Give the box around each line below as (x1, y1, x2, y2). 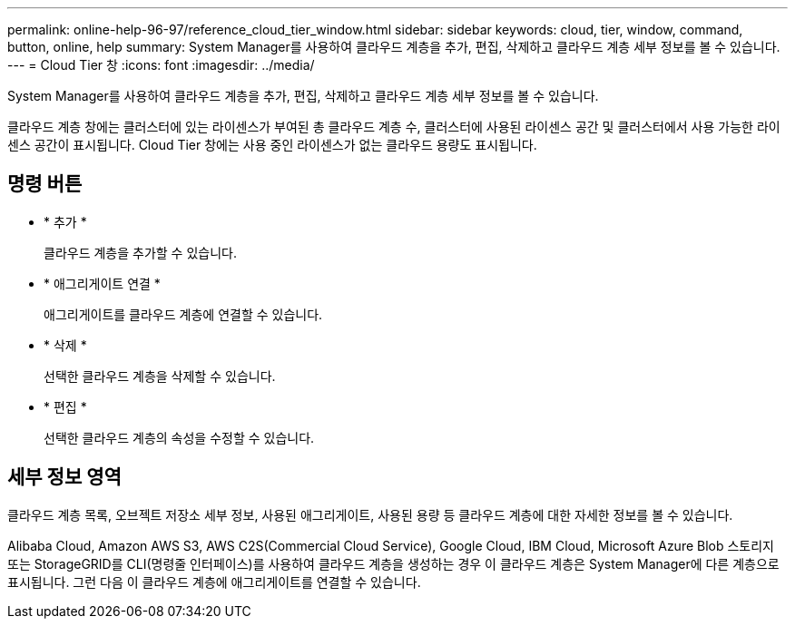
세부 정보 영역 (7, 465, 122, 489)
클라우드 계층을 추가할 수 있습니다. (44, 244, 237, 260)
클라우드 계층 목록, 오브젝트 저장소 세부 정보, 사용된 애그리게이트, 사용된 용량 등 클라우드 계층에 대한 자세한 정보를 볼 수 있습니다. (7, 506, 733, 523)
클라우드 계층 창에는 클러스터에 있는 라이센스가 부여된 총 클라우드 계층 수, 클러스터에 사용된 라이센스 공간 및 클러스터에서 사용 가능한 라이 (7, 119, 780, 134)
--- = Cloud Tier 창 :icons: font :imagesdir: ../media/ (7, 57, 315, 73)
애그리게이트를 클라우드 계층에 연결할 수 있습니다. (44, 306, 323, 322)
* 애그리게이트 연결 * (44, 275, 161, 291)
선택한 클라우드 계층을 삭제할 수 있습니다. (44, 367, 276, 384)
